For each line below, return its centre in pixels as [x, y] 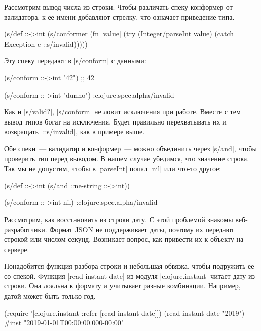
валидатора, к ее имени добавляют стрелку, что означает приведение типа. [119, 16]
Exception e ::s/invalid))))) [46, 43]
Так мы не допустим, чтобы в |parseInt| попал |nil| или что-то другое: [113, 168]
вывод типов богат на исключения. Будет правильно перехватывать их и [115, 121]
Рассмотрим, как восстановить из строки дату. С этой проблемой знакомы [119, 219]
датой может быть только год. [50, 296]
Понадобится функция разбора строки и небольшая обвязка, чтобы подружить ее [129, 266]
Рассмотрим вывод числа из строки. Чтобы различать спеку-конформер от [118, 7]
